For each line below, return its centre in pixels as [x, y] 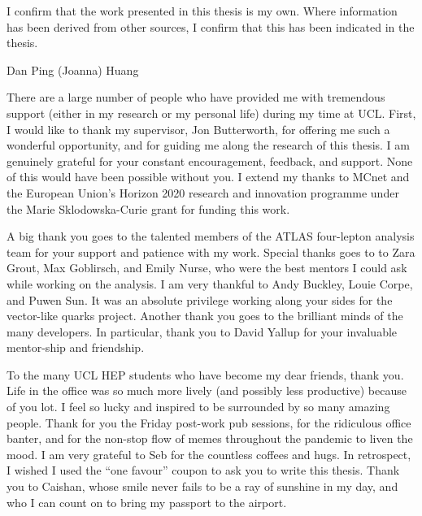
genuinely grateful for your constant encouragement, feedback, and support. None [210, 160]
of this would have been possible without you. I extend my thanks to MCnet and [208, 177]
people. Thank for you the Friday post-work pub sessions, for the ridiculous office [209, 422]
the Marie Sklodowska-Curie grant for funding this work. [148, 208]
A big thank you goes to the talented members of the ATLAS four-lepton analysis [211, 236]
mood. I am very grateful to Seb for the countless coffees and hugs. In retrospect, [209, 454]
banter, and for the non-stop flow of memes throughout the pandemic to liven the [210, 438]
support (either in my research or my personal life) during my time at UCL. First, [211, 113]
